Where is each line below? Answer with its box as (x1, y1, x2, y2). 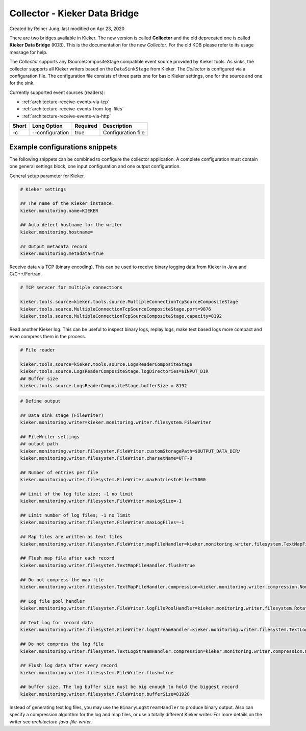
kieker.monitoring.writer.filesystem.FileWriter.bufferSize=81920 (20, 691, 190, 697)
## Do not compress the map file (20, 577, 104, 582)
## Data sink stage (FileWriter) (20, 412, 104, 418)
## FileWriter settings (20, 434, 80, 439)
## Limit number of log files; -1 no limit (20, 512, 131, 518)
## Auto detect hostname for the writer (20, 222, 122, 228)
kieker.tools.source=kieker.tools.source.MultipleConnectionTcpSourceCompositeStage (20, 299, 238, 305)
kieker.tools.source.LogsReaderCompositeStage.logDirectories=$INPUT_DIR (20, 368, 209, 374)
